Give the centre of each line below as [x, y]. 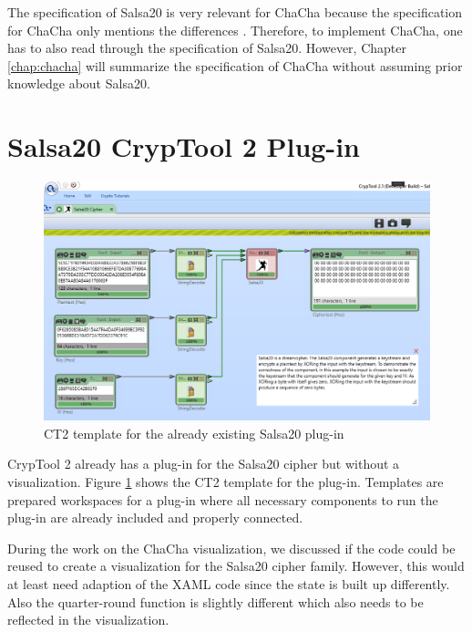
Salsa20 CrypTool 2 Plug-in [184, 146]
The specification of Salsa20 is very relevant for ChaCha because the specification [235, 12]
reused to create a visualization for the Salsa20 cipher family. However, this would [236, 566]
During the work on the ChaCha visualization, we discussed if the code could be [231, 548]
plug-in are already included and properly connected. [155, 518]
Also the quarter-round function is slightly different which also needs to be [215, 601]
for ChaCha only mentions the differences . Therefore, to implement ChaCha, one [235, 30]
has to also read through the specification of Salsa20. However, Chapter [207, 48]
